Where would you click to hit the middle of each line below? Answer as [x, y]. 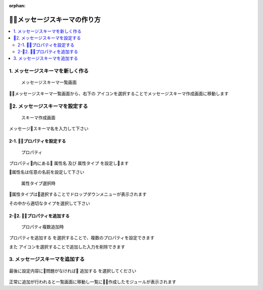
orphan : [17, 6]
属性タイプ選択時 [38, 183]
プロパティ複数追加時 [43, 227]
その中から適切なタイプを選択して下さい [49, 203]
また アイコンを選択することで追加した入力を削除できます [67, 247]
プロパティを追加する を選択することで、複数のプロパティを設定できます [82, 238]
